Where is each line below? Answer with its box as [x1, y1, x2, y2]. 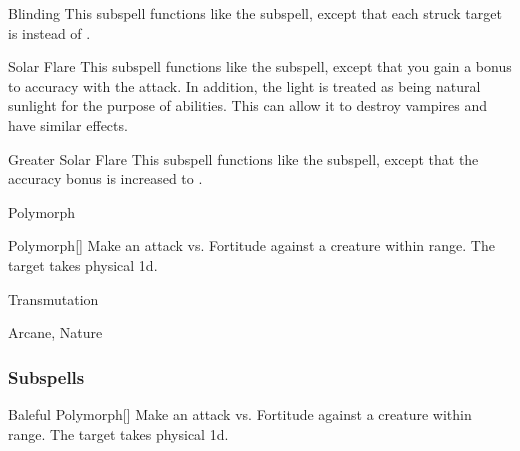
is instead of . [8, 22, 91, 43]
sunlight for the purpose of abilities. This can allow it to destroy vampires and [8, 95, 487, 116]
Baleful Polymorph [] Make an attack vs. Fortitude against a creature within [8, 403, 472, 424]
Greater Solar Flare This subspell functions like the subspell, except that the [8, 148, 479, 169]
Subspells [8, 364, 85, 389]
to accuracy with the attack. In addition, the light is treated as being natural [8, 75, 481, 96]
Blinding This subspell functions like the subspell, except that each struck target [8, 3, 502, 23]
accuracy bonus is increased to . [8, 168, 203, 189]
